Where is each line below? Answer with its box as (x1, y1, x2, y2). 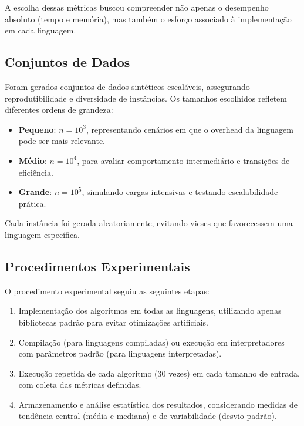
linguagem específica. (5, 228, 80, 240)
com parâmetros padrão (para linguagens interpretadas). (18, 347, 222, 360)
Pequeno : (18, 123, 56, 135)
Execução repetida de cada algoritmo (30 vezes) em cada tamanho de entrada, (18, 367, 300, 379)
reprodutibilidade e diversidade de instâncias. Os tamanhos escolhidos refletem (5, 92, 287, 104)
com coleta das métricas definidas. (18, 378, 141, 391)
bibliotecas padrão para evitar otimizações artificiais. (18, 316, 208, 328)
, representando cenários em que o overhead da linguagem (86, 123, 293, 135)
